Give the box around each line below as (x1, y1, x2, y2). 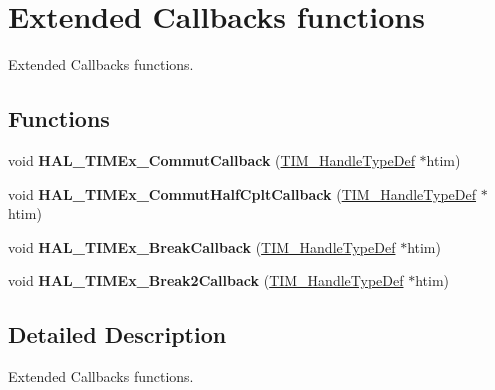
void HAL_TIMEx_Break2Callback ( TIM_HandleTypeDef (8, 270, 404, 291)
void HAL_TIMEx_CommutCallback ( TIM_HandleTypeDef (8, 149, 415, 170)
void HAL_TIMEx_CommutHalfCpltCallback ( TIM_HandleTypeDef (8, 183, 477, 204)
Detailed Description (8, 319, 227, 350)
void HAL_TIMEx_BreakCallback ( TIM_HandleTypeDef (8, 236, 396, 257)
